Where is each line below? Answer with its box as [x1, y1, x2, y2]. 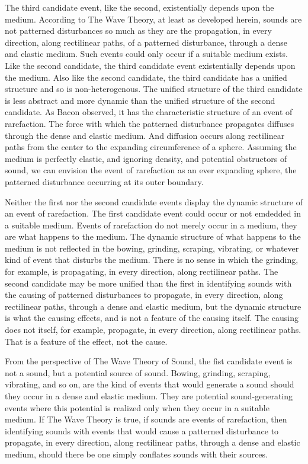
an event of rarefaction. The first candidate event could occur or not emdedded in [5, 207, 301, 220]
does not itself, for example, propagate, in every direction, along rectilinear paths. [5, 323, 301, 336]
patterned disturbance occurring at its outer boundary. [5, 175, 204, 187]
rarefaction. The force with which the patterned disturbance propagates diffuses [5, 117, 294, 129]
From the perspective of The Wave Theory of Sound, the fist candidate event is [5, 355, 293, 367]
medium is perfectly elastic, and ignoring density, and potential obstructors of [5, 152, 287, 164]
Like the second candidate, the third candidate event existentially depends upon [5, 59, 296, 71]
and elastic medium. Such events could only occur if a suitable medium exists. [5, 47, 288, 60]
